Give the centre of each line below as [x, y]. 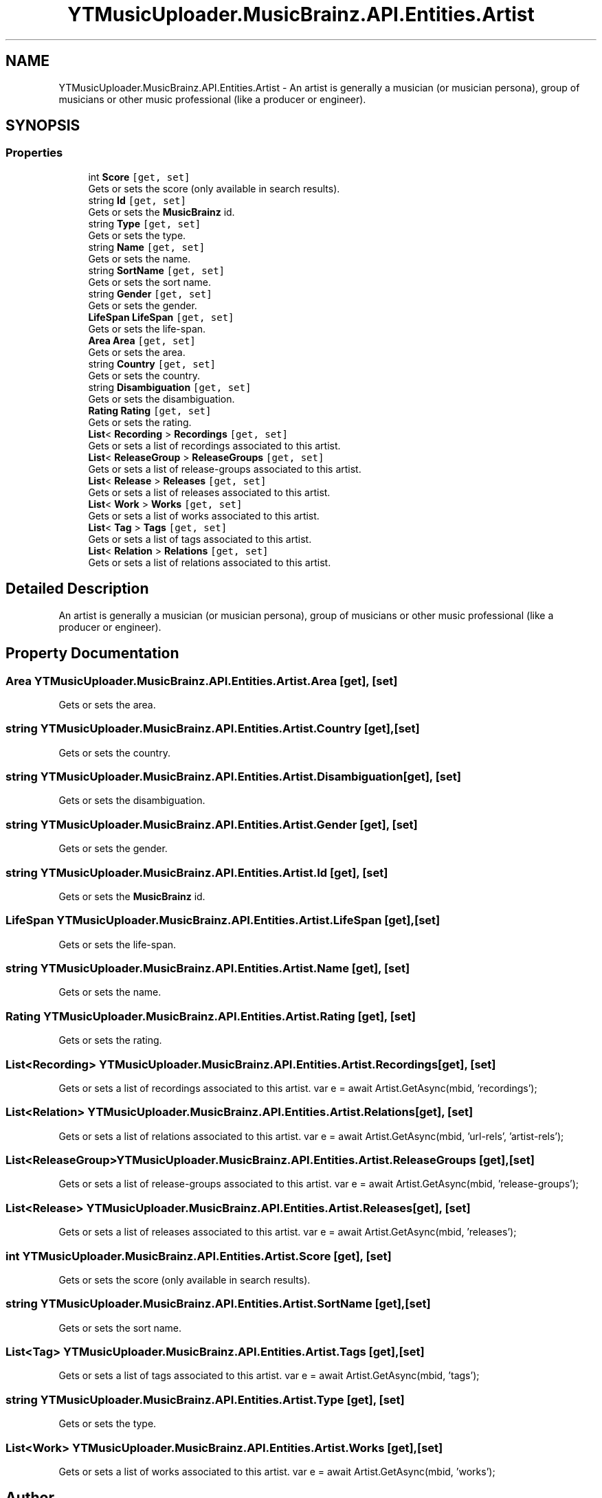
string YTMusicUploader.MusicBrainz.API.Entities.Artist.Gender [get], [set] [212, 824]
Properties [34, 153]
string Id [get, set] [137, 200]
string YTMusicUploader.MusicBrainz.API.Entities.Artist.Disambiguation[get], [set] [233, 776]
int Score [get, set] [139, 177]
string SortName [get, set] [156, 270]
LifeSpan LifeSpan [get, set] [161, 317]
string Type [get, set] [145, 223]
